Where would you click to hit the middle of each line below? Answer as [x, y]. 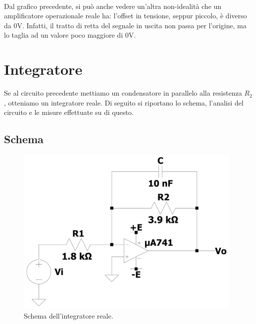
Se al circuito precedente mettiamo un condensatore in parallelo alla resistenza [123, 93]
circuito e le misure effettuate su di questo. [69, 112]
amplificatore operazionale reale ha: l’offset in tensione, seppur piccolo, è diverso [126, 16]
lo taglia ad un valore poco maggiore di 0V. [70, 35]
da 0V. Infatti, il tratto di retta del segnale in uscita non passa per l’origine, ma [125, 25]
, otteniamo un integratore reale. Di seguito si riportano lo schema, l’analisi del [124, 102]
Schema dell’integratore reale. [69, 315]
